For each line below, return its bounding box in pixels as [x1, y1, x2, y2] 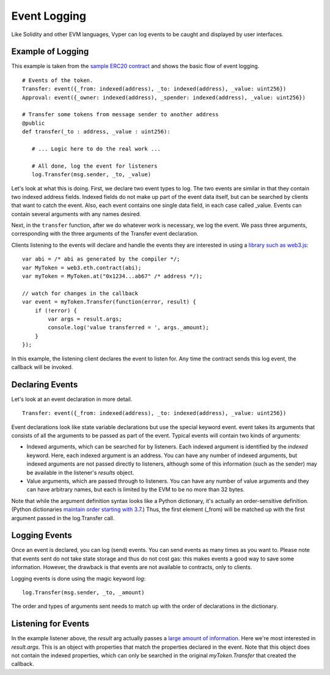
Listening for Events [11, 619, 90, 629]
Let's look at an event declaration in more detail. [11, 395, 133, 403]
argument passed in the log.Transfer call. [11, 514, 115, 521]
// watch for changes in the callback [22, 289, 139, 297]
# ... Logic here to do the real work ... [31, 145, 161, 152]
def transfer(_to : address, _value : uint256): [22, 129, 170, 135]
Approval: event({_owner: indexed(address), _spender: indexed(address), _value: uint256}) [22, 94, 306, 101]
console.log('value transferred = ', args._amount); [48, 324, 209, 331]
